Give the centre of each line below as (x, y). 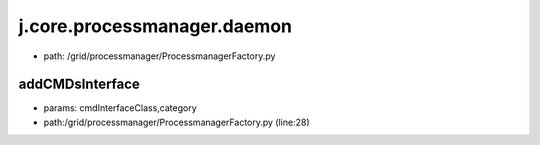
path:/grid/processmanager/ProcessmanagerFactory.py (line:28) (176, 122)
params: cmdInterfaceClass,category (120, 108)
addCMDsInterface (79, 84)
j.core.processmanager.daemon (155, 26)
